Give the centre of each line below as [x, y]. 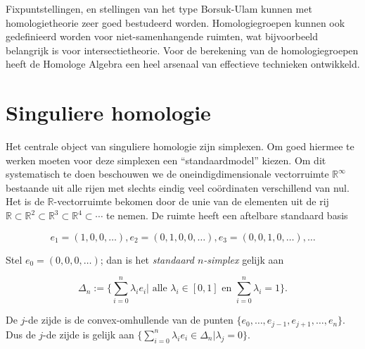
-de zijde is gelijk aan [89, 334]
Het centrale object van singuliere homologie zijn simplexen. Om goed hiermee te [180, 146]
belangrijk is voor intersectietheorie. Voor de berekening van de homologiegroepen [182, 50]
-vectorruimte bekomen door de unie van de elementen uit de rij [191, 201]
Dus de [21, 334]
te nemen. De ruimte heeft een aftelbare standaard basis [227, 215]
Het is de [25, 201]
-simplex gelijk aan [244, 259]
